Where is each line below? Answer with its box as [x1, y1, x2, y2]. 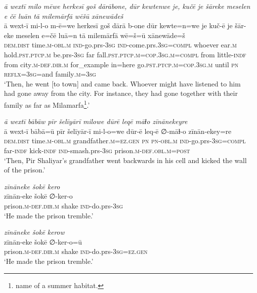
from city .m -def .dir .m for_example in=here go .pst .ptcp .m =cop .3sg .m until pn [4, 59, 239, 69]
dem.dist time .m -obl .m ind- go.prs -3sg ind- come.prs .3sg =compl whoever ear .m [4, 40, 237, 50]
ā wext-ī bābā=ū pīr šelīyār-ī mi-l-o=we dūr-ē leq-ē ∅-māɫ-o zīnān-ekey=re [4, 126, 231, 136]
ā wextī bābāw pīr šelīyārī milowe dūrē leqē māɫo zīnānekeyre [4, 116, 188, 126]
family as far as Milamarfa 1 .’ [4, 98, 90, 110]
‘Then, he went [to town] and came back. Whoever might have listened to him [4, 78, 241, 88]
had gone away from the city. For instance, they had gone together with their [4, 88, 238, 98]
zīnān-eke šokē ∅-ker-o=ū [4, 236, 82, 247]
